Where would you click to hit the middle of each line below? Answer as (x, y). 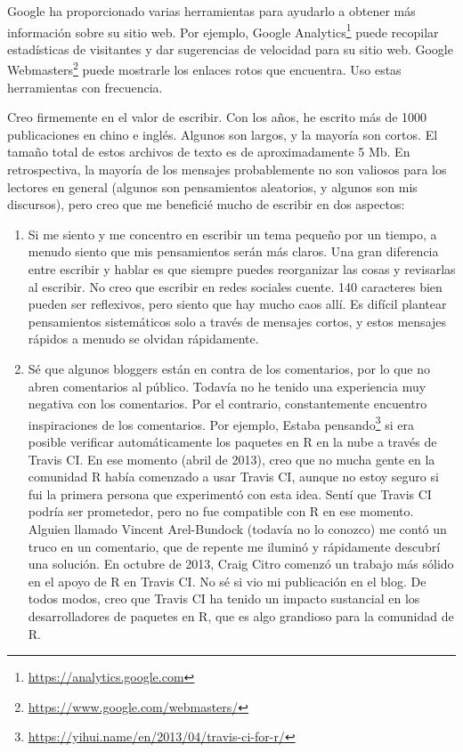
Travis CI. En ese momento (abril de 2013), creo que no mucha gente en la (231, 459)
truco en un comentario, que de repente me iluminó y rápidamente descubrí (234, 546)
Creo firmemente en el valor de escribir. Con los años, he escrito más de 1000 (217, 117)
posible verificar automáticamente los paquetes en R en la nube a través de (232, 442)
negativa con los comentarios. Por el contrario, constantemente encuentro (227, 404)
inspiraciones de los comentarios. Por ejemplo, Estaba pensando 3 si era (221, 423)
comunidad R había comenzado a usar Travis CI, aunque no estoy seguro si (233, 477)
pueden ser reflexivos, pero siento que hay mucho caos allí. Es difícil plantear (237, 304)
